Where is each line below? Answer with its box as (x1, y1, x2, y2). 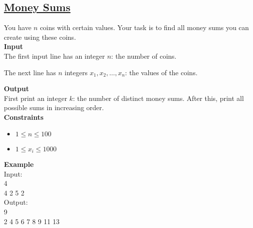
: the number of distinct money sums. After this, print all (72, 93, 244, 103)
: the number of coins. (111, 50, 177, 61)
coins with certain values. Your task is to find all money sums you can (40, 22, 249, 33)
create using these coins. (4, 32, 76, 42)
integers (64, 67, 88, 77)
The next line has (4, 67, 56, 77)
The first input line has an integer (4, 50, 105, 61)
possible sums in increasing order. (4, 102, 104, 113)
